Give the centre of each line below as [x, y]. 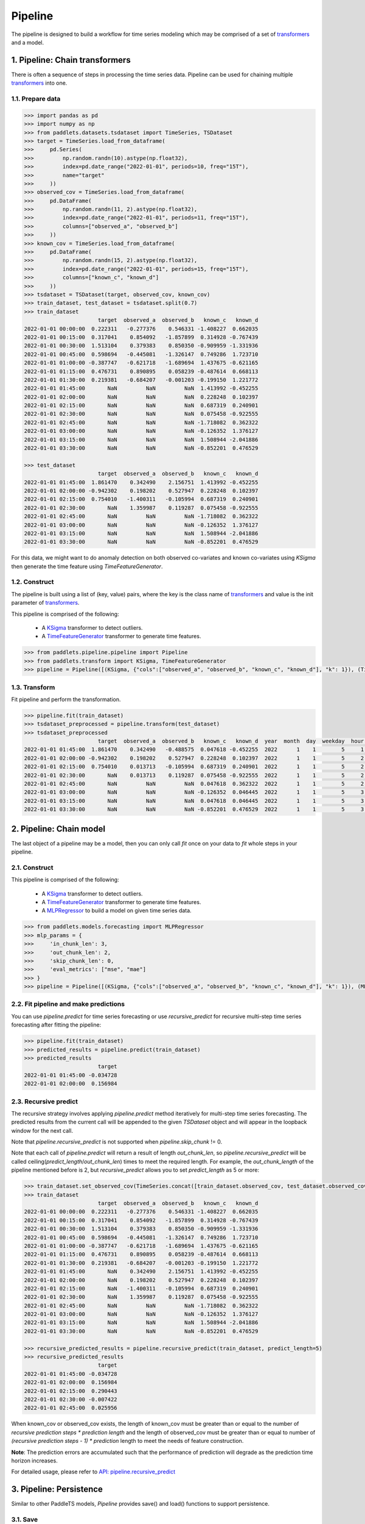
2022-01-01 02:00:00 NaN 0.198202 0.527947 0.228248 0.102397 [141, 1280]
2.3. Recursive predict [45, 1102]
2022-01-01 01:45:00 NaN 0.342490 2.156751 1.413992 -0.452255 [141, 1272]
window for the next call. [42, 1130]
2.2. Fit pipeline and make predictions [68, 1004]
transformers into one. [39, 83]
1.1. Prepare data [36, 99]
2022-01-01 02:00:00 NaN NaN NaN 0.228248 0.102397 [141, 397]
